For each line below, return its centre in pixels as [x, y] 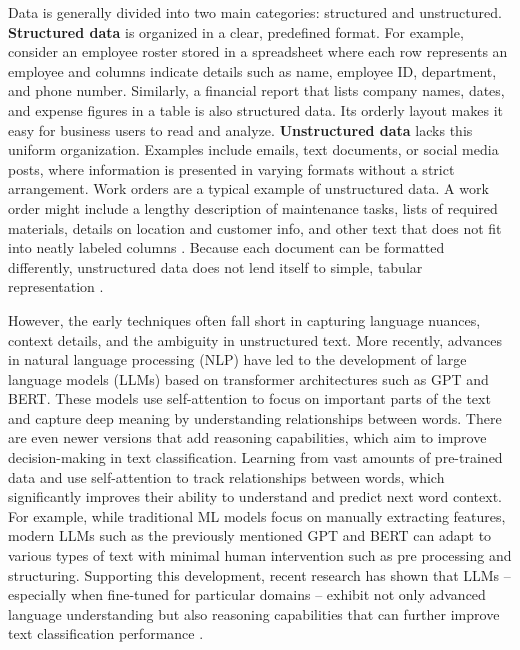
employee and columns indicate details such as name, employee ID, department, [252, 70]
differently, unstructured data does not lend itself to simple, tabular [215, 266]
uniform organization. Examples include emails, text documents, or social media [253, 149]
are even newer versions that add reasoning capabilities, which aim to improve [247, 437]
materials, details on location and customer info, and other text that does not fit [255, 227]
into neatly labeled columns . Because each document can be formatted [226, 247]
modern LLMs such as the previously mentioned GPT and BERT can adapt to [250, 535]
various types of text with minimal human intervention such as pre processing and [260, 555]
